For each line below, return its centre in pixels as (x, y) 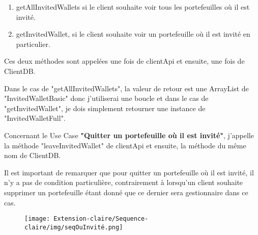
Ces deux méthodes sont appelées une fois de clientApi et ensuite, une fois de (124, 61)
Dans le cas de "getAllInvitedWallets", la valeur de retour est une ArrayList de (126, 88)
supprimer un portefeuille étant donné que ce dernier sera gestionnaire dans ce (126, 192)
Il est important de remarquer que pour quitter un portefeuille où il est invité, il (129, 172)
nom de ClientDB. (33, 155)
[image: (37, 219)
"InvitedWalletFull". (35, 118)
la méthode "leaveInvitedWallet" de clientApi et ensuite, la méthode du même (125, 145)
